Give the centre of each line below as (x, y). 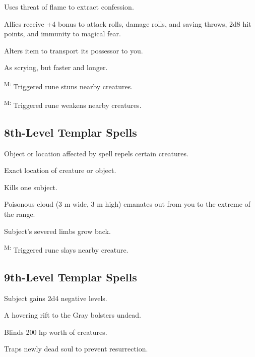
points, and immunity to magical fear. (62, 34)
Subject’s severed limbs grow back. (57, 231)
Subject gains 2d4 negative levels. (56, 298)
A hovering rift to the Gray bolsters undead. (73, 315)
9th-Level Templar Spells (71, 277)
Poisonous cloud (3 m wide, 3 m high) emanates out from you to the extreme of (127, 204)
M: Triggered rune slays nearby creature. (66, 249)
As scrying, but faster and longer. (56, 67)
